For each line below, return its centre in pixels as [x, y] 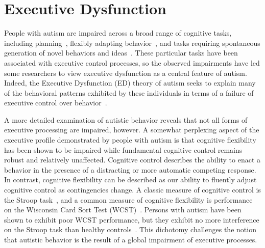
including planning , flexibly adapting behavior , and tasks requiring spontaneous [132, 43]
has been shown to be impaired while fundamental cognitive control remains [123, 149]
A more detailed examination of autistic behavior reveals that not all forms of [126, 119]
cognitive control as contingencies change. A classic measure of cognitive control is [132, 190]
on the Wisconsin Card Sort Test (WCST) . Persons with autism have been [123, 210]
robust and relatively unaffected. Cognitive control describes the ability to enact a [132, 160]
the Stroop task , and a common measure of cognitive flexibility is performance [128, 199]
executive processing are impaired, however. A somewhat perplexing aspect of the [132, 130]
